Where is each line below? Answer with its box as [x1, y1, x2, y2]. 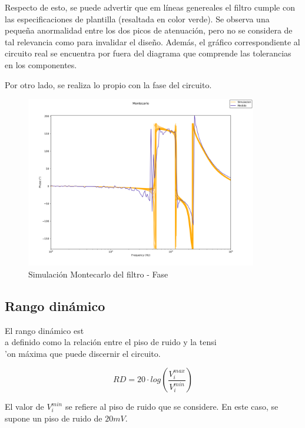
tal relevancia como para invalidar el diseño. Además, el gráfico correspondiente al [5, 35, 300, 48]
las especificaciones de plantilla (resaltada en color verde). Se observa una [5, 12, 270, 25]
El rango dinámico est [5, 324, 84, 336]
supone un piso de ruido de [5, 412, 102, 424]
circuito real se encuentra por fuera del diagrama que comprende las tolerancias [5, 47, 291, 59]
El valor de [5, 400, 44, 413]
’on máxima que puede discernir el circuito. [5, 347, 161, 359]
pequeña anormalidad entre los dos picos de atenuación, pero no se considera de [5, 24, 293, 36]
